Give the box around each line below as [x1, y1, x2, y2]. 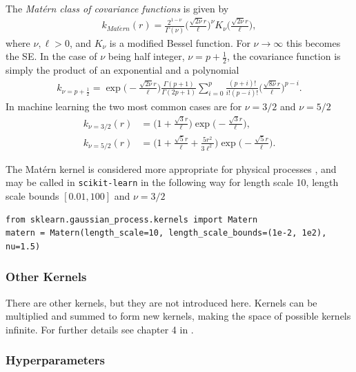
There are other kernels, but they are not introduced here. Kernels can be [6, 295, 317, 309]
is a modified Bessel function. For [109, 35, 250, 50]
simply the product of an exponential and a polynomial [6, 63, 239, 77]
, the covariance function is [226, 49, 341, 63]
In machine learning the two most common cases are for [6, 99, 242, 114]
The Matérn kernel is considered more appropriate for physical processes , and [6, 161, 337, 176]
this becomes [286, 35, 341, 50]
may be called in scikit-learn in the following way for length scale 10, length [6, 175, 339, 189]
